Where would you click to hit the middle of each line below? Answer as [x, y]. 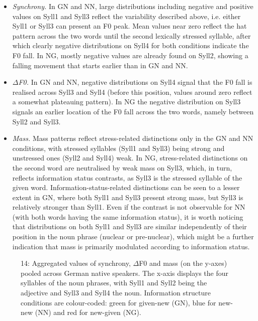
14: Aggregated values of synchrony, [76, 263]
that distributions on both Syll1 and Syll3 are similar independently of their [130, 226]
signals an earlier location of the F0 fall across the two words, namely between [133, 111]
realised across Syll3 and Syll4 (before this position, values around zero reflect [132, 92]
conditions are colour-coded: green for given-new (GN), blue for [118, 302]
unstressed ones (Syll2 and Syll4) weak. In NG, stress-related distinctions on [130, 158]
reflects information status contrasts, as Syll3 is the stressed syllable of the [127, 177]
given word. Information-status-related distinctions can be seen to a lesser [126, 187]
